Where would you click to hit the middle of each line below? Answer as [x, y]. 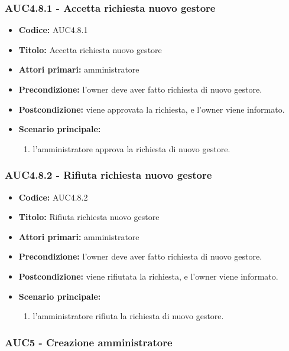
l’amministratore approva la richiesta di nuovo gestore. [131, 148]
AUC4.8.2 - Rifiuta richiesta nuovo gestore [108, 175]
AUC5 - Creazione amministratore [89, 342]
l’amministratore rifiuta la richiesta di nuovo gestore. [128, 316]
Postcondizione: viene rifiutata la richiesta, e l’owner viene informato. [148, 276]
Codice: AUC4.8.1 [53, 30]
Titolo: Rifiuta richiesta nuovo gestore [89, 217]
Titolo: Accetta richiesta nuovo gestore [90, 49]
